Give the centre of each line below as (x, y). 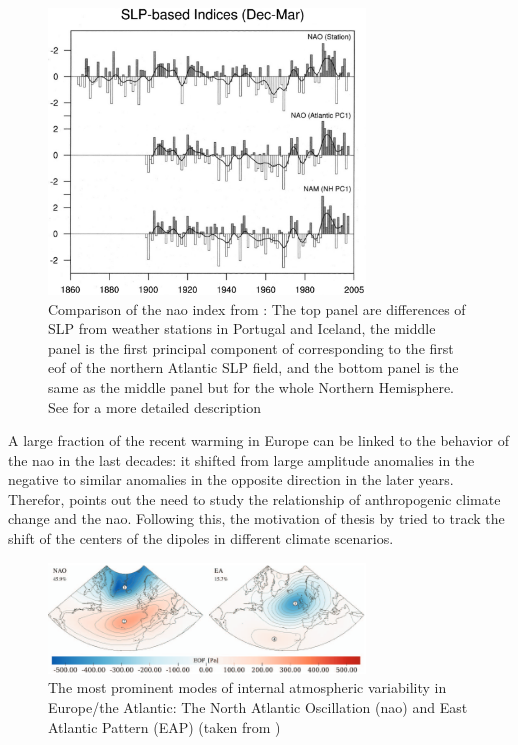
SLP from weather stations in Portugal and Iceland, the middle (242, 328)
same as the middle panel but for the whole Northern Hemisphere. (251, 386)
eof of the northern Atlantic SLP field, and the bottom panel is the (253, 367)
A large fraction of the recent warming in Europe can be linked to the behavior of (258, 440)
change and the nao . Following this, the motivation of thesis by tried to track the (256, 518)
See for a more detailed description (154, 406)
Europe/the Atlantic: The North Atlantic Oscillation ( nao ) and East (258, 706)
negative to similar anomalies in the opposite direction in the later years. (231, 479)
